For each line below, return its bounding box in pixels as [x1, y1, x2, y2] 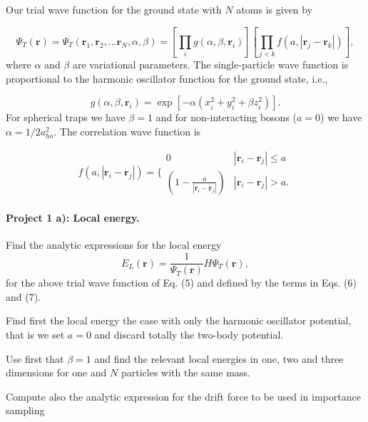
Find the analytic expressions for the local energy [6, 237, 222, 252]
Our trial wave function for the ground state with [6, 2, 222, 16]
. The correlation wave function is [53, 124, 201, 139]
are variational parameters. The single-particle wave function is [72, 57, 349, 72]
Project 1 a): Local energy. [6, 210, 140, 225]
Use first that [6, 351, 64, 366]
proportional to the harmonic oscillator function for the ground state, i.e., [6, 71, 328, 86]
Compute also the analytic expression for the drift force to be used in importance [6, 388, 361, 403]
